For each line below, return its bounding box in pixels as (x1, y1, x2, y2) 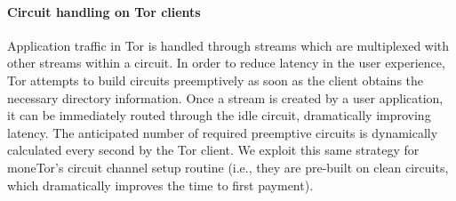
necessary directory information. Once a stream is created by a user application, (7, 88, 444, 107)
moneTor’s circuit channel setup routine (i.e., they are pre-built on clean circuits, (7, 157, 449, 176)
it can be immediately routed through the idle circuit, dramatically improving (7, 106, 431, 125)
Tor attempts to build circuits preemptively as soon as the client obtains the (7, 70, 424, 89)
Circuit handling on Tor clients (7, 2, 201, 20)
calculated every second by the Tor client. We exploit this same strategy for (7, 141, 420, 159)
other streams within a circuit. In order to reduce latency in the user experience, (7, 53, 445, 72)
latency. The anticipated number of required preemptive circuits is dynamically (7, 123, 438, 141)
